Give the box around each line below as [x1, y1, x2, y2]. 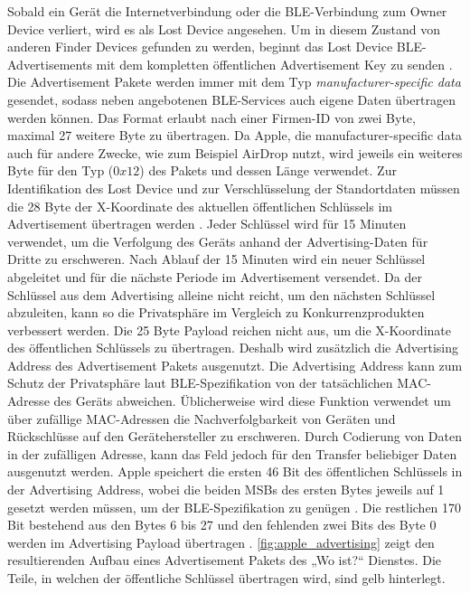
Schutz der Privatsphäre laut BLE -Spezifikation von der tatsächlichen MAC [7, 373, 428, 392]
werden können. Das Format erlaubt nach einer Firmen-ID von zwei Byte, [7, 108, 416, 127]
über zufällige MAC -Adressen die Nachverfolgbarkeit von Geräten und [7, 409, 396, 428]
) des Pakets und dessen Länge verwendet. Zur [139, 161, 397, 180]
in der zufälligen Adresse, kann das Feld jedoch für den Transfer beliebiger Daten [7, 444, 457, 463]
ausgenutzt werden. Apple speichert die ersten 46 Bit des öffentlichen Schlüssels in [7, 462, 463, 481]
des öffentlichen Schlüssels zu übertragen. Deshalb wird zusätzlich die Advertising [7, 338, 459, 357]
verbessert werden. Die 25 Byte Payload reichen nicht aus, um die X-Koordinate [7, 320, 451, 339]
